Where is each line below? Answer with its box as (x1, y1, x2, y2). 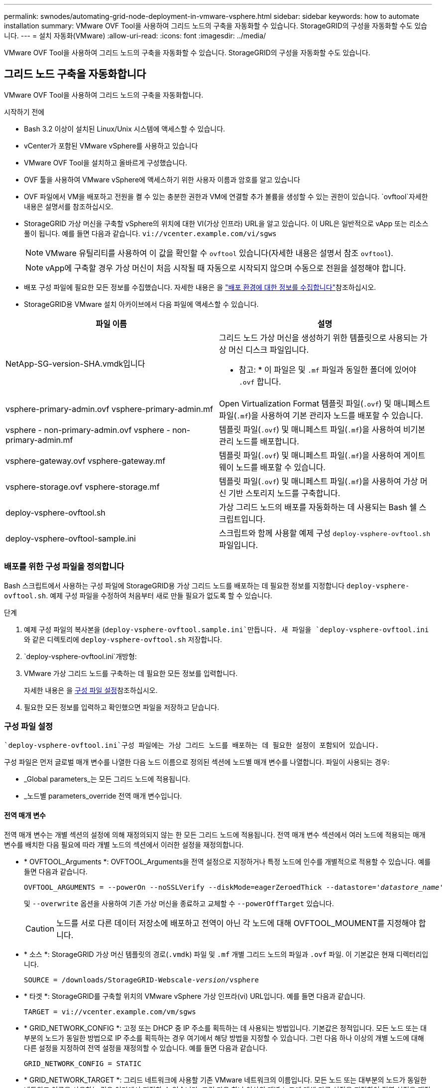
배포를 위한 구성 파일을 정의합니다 (4, 561, 124, 572)
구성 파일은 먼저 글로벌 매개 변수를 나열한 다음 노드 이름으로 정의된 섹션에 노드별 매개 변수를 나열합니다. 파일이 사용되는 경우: (4, 758, 390, 767)
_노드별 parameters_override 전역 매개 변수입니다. (24, 792, 182, 801)
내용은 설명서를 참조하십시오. (24, 202, 113, 211)
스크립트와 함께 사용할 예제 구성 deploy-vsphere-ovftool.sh (219, 528, 431, 538)
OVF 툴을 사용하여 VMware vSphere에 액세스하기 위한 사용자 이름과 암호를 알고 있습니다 (24, 175, 300, 184)
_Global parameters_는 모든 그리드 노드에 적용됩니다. (24, 775, 190, 784)
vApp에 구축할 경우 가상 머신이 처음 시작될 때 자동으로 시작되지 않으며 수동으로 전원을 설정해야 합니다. (45, 263, 406, 273)
